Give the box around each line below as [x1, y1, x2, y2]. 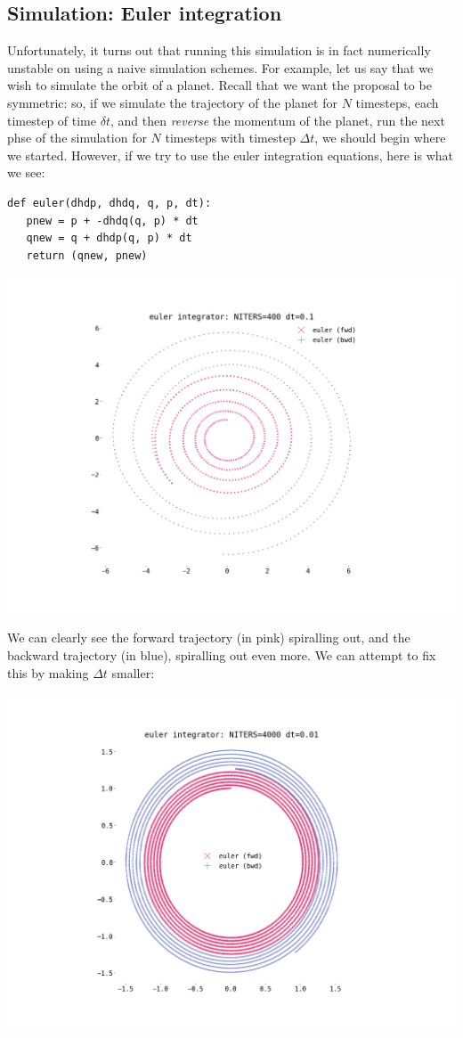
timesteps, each [355, 93, 439, 111]
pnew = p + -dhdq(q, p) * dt [26, 214, 199, 227]
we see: [7, 163, 45, 182]
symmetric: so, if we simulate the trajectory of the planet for [7, 93, 337, 111]
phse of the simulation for [7, 128, 147, 147]
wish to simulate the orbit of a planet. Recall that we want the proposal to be [7, 76, 432, 94]
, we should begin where [314, 128, 446, 147]
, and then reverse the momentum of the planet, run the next [110, 110, 445, 129]
